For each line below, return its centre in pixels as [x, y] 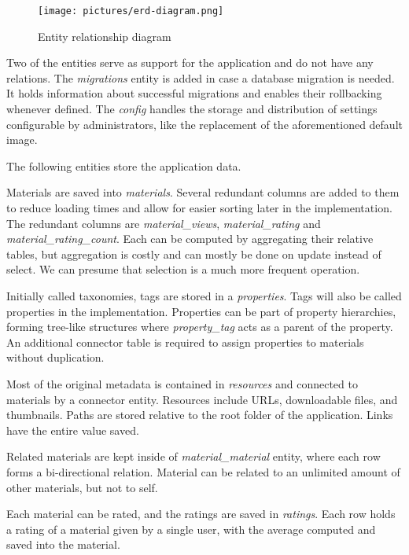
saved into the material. [63, 544]
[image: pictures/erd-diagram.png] [131, 11]
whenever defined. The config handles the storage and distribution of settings [192, 109]
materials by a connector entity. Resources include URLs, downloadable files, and [202, 399]
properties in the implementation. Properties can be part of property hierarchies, [201, 311]
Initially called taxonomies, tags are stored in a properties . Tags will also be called [204, 295]
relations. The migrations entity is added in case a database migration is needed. [201, 77]
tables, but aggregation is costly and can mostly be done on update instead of [194, 254]
